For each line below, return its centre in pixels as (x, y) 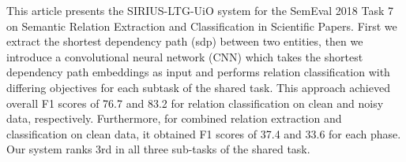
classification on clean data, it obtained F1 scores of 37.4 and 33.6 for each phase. (204, 133)
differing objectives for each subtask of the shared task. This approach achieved (198, 87)
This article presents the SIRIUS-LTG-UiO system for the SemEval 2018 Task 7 (200, 10)
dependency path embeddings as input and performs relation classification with (198, 72)
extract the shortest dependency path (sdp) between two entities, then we (185, 41)
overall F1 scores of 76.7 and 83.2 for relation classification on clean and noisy (195, 103)
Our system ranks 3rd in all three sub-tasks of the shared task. (158, 149)
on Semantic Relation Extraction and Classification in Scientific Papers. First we (202, 26)
